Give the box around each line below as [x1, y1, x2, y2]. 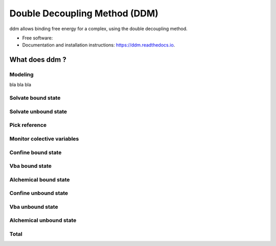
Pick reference [9, 122, 47, 129]
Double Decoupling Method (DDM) [9, 8, 158, 19]
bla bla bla [9, 82, 32, 88]
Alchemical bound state [9, 176, 70, 183]
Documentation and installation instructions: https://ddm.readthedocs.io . [22, 42, 175, 48]
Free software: [22, 35, 53, 41]
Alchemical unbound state [9, 217, 77, 224]
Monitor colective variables [9, 135, 79, 142]
